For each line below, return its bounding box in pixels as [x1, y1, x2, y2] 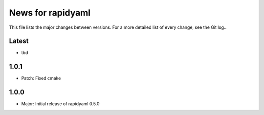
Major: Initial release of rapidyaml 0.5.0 [21, 101, 100, 107]
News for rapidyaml [9, 7, 90, 18]
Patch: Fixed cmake [21, 76, 61, 81]
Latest [9, 37, 29, 45]
